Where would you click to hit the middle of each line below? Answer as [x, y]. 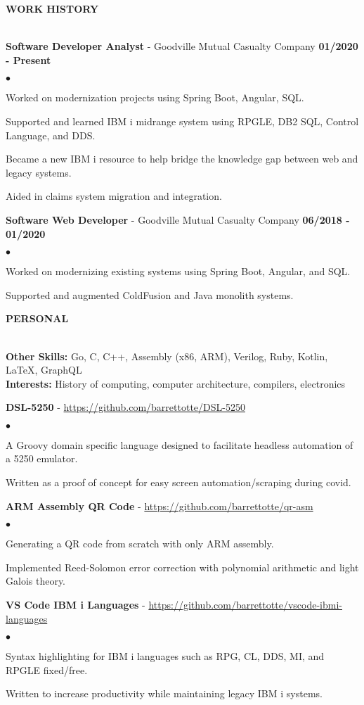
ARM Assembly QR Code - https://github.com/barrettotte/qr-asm [160, 506]
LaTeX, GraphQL [44, 370]
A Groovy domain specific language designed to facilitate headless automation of [180, 444]
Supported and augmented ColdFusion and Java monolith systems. [150, 294]
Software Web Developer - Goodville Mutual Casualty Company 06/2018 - [178, 219]
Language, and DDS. [51, 135]
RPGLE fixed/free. [47, 669]
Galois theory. [36, 581]
